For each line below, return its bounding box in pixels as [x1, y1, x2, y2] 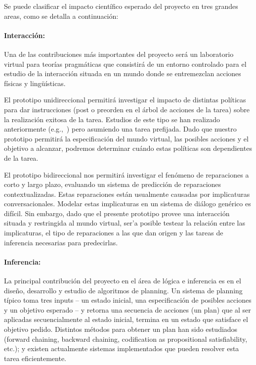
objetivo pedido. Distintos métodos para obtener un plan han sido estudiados [4, 324, 238, 334]
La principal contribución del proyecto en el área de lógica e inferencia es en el [4, 275, 241, 286]
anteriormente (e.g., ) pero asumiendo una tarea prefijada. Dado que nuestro [4, 124, 237, 134]
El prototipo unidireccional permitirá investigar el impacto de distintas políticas [4, 94, 246, 105]
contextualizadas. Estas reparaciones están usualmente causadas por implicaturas [4, 188, 250, 199]
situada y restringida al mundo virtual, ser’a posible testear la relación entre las [4, 218, 246, 228]
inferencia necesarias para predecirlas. [4, 237, 118, 247]
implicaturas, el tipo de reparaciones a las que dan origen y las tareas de [4, 228, 223, 238]
